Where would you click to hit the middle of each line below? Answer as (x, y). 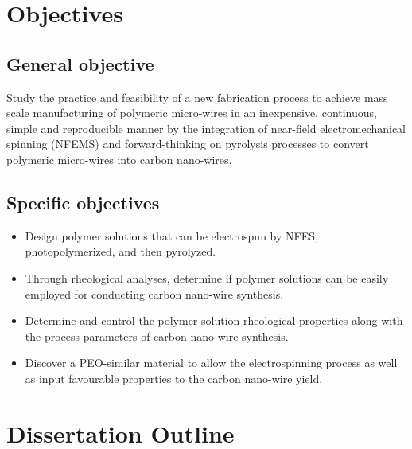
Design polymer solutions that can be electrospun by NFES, (171, 235)
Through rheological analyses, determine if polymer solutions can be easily (207, 277)
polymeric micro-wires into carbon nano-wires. (119, 159)
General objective (80, 63)
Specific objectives (83, 202)
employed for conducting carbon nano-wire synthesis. (154, 293)
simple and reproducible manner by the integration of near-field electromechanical (206, 128)
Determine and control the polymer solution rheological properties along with (214, 320)
